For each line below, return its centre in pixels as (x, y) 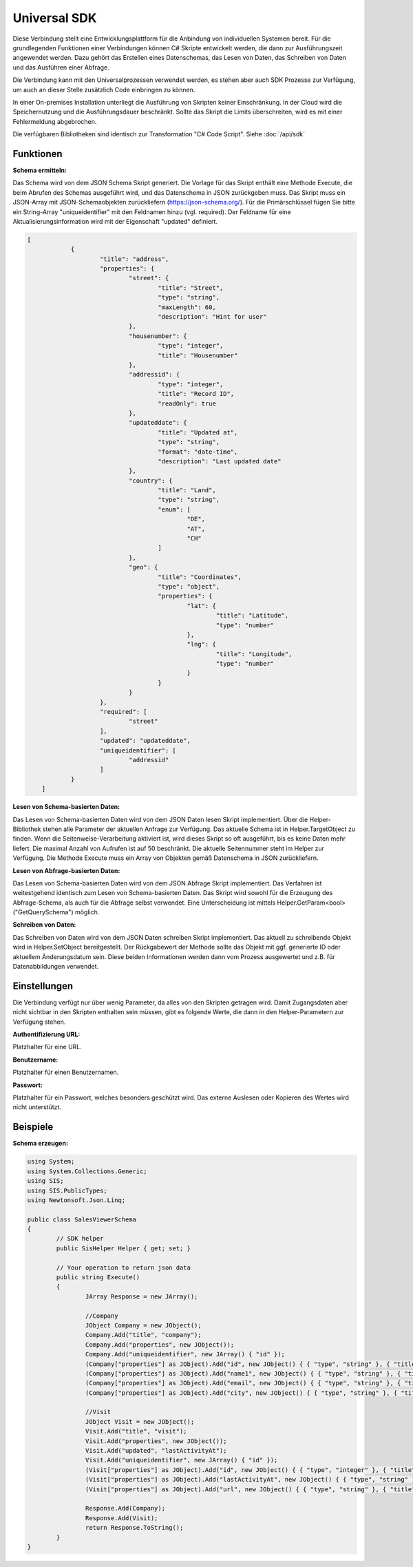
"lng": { (201, 644)
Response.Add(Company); (125, 1508)
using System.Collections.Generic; (87, 1171)
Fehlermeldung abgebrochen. (55, 121)
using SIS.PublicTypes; (67, 1190)
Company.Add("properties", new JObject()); (160, 1345)
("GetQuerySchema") (43, 912)
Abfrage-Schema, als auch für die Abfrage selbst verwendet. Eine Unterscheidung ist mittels (144, 903)
